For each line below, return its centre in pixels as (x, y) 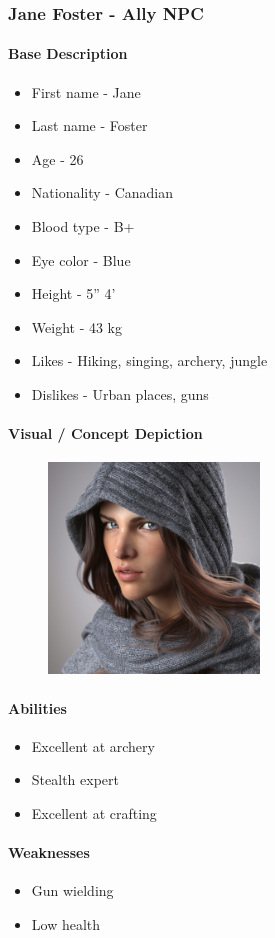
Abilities (37, 707)
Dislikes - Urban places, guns (120, 393)
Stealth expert (75, 779)
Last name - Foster (89, 125)
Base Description (68, 53)
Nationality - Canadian (102, 192)
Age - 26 (57, 158)
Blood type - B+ (83, 226)
